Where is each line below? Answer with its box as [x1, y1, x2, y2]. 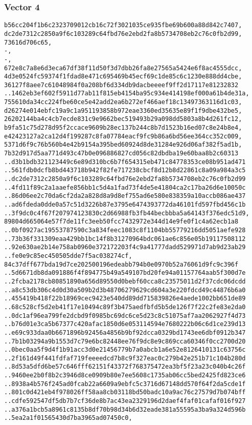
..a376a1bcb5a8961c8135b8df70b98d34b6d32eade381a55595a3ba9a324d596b [4, 406, 246, 413]
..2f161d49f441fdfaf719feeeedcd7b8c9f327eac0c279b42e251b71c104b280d [4, 354, 246, 362]
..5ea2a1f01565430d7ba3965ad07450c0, [4, 414, 132, 422]
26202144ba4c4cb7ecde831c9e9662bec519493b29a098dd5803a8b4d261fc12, [4, 115, 242, 123]
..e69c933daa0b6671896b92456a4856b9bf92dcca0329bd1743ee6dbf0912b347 [4, 329, 246, 336]
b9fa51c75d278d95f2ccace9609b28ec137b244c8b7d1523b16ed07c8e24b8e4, [4, 124, 242, 132]
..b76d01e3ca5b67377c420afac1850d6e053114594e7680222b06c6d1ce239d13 [4, 320, 246, 328]
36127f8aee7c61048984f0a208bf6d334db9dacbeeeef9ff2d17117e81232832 [4, 81, 239, 89]
